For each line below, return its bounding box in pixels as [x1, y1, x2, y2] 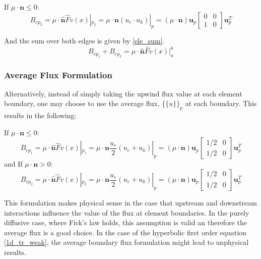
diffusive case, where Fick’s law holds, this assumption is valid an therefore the [4, 217, 247, 228]
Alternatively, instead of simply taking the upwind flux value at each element [4, 88, 242, 98]
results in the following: [4, 110, 77, 121]
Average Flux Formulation [4, 68, 112, 81]
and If [4, 159, 23, 169]
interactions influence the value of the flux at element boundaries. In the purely [4, 207, 249, 218]
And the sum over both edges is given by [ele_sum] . [4, 35, 165, 46]
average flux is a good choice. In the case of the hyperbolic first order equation [4, 227, 247, 237]
